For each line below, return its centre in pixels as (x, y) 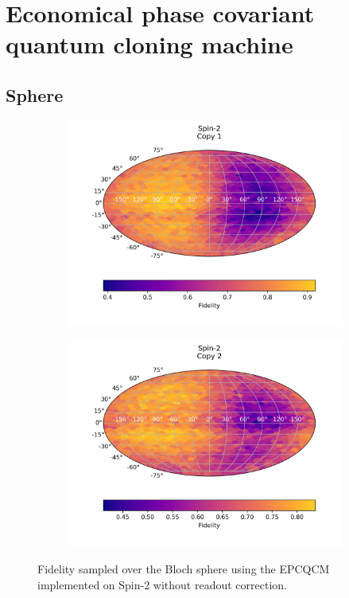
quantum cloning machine (149, 44)
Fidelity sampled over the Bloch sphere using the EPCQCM (184, 568)
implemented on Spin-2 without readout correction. (162, 584)
